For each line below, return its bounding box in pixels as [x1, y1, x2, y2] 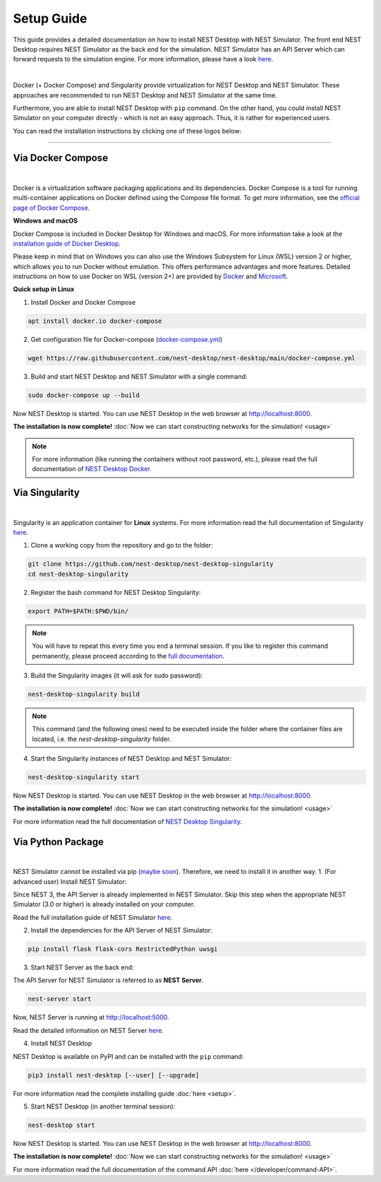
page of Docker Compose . [13, 203, 90, 212]
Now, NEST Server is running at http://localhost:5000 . [13, 1013, 169, 1022]
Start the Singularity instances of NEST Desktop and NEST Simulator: [30, 755, 232, 763]
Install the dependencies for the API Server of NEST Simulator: [30, 926, 213, 935]
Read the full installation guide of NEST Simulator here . [13, 913, 173, 921]
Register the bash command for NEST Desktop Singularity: [30, 588, 201, 596]
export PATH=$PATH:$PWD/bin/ [28, 607, 129, 615]
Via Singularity [13, 487, 80, 499]
